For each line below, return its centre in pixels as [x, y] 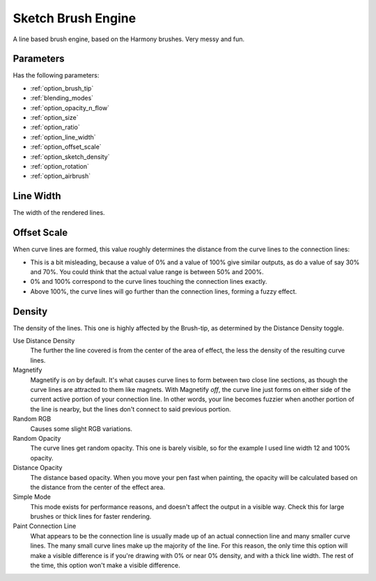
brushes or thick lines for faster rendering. [91, 517]
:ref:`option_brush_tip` [62, 88]
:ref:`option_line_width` [63, 137]
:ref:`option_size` [54, 118]
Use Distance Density [44, 341]
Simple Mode [32, 497]
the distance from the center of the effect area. [98, 487]
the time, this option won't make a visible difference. [105, 566]
